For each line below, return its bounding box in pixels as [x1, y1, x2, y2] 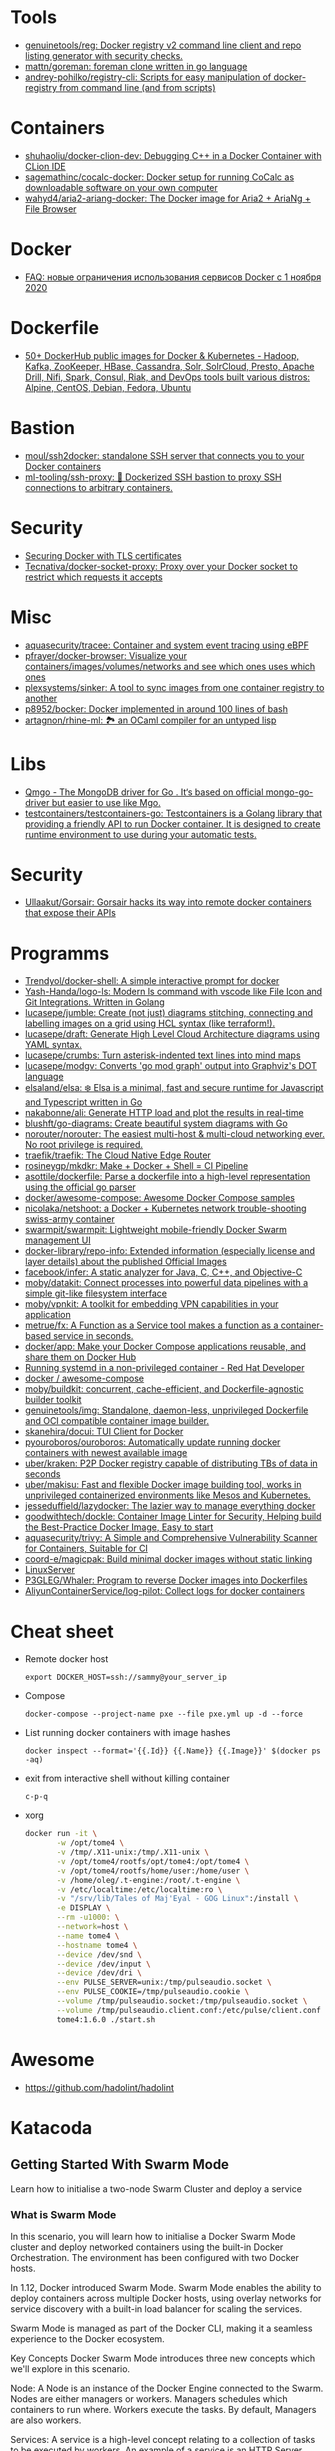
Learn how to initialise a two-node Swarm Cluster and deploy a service [10, 2182, 303, 2195]
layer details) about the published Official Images [24, 1256, 227, 1268]
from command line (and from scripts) [59, 81, 217, 93]
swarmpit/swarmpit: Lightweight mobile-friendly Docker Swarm [24, 1224, 288, 1236]
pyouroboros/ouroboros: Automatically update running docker [24, 1436, 281, 1448]
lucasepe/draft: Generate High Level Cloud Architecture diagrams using [24, 1028, 320, 1040]
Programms [10, 942, 110, 965]
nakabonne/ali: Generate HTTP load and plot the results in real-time [24, 1107, 304, 1119]
